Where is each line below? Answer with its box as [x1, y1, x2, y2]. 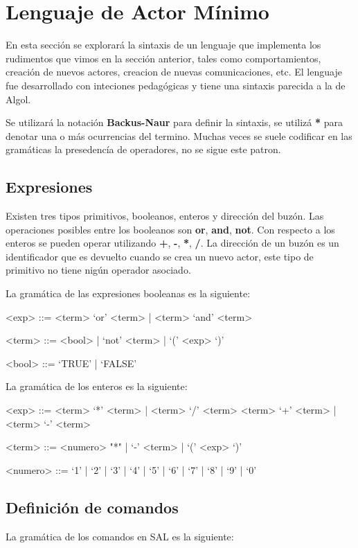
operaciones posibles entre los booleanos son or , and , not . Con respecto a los [6, 222, 335, 236]
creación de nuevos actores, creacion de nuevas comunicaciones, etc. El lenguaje [6, 64, 342, 79]
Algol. [6, 91, 31, 106]
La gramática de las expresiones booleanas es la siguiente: [6, 286, 251, 301]
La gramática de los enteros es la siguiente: [6, 379, 188, 394]
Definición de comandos [6, 496, 179, 518]
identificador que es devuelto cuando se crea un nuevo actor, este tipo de [6, 249, 314, 263]
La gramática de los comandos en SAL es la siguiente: [6, 529, 234, 543]
